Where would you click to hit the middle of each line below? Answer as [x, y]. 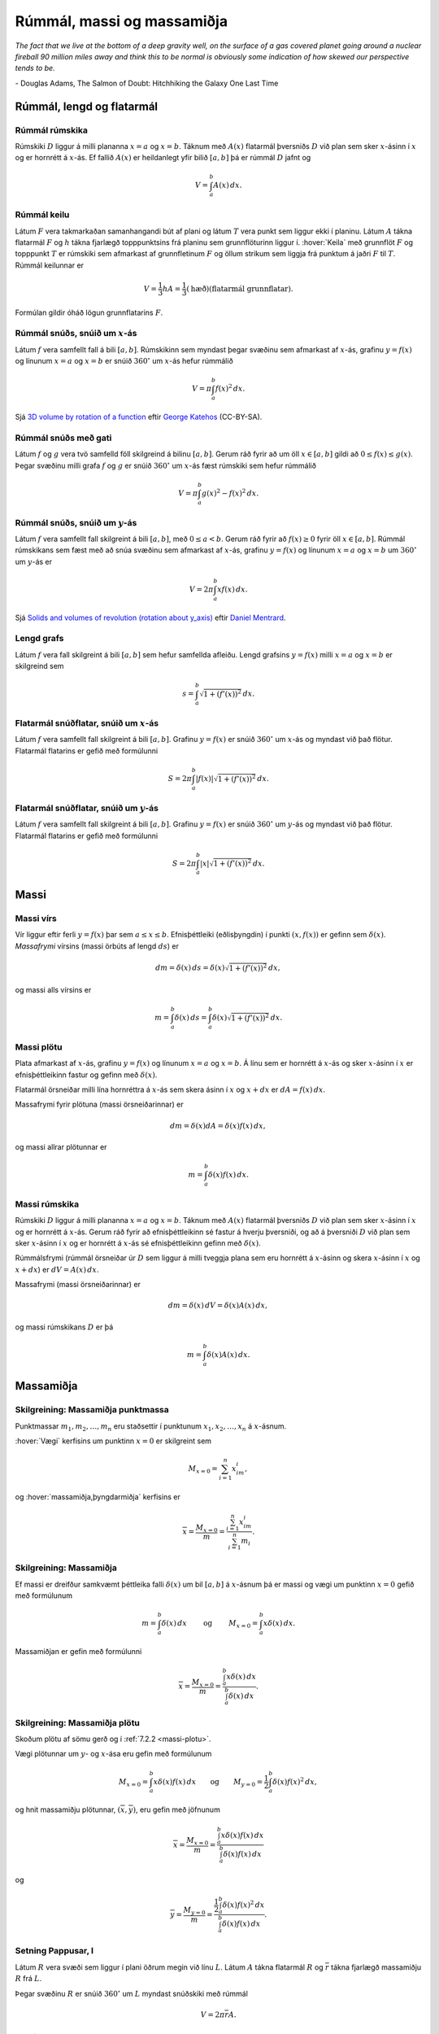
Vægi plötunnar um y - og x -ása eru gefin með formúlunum [113, 1754]
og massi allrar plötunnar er [61, 1146]
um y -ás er [34, 561]
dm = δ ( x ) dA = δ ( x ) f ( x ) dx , [217, 1126]
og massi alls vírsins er [53, 989]
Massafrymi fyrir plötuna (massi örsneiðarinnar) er [99, 1104]
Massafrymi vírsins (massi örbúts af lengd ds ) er [97, 946]
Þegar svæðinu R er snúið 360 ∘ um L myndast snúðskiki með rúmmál [131, 1993]
